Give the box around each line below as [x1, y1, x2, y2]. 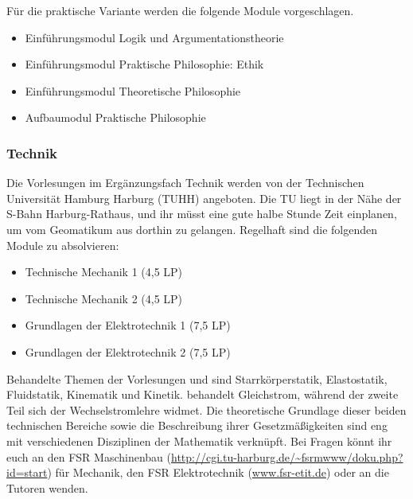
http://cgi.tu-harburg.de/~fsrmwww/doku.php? [170, 448, 403, 465]
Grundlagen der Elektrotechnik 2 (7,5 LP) [25, 343, 231, 360]
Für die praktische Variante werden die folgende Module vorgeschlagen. [6, 2, 354, 18]
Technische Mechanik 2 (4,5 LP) [25, 290, 183, 306]
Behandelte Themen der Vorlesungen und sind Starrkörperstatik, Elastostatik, [6, 370, 388, 387]
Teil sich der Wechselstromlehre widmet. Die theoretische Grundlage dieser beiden [6, 401, 407, 418]
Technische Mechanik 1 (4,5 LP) [25, 263, 183, 280]
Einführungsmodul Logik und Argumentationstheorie [25, 29, 284, 45]
